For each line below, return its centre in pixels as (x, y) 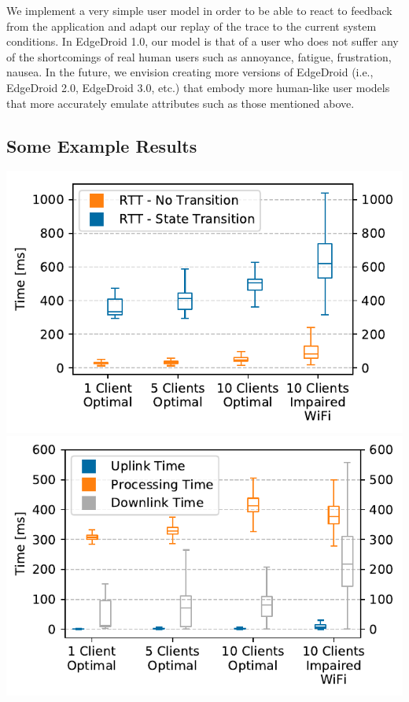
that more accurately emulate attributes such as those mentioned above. (181, 103)
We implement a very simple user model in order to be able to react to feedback (199, 10)
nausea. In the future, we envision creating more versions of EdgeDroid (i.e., (190, 72)
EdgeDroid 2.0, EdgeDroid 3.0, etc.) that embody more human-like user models (198, 87)
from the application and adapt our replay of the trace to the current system (192, 26)
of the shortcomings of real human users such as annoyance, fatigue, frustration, (199, 56)
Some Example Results (102, 145)
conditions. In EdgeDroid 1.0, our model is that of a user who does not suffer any (203, 41)
